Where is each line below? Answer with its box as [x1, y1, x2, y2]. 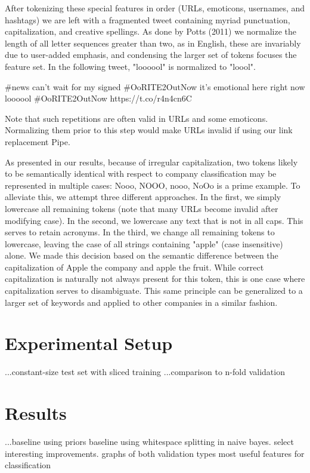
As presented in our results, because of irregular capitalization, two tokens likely [5, 155, 298, 168]
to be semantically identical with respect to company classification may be [5, 167, 277, 180]
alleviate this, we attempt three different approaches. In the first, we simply [5, 191, 281, 203]
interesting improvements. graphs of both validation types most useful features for [5, 447, 305, 459]
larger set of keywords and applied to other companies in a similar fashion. [5, 296, 278, 308]
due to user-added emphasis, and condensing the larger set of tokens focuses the [5, 48, 297, 61]
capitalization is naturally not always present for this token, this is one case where [5, 272, 305, 285]
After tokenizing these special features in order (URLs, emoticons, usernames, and [5, 2, 305, 14]
